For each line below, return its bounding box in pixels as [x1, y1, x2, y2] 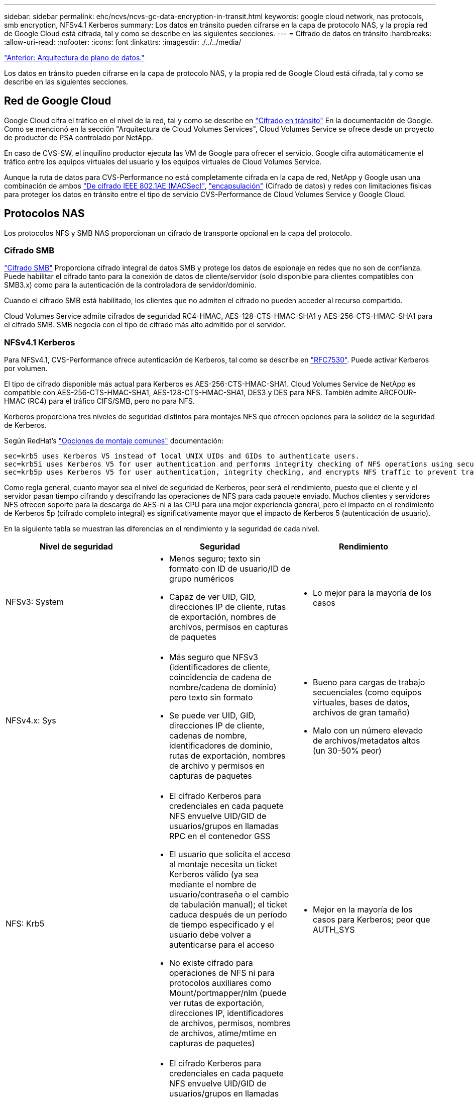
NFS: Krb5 [6, 919, 45, 929]
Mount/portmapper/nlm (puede [169, 988, 287, 998]
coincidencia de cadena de [169, 672, 272, 683]
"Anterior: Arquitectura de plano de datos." [4, 53, 145, 62]
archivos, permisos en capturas [169, 622, 288, 632]
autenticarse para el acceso [169, 940, 274, 950]
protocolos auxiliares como [169, 978, 272, 988]
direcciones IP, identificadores [169, 1008, 284, 1019]
